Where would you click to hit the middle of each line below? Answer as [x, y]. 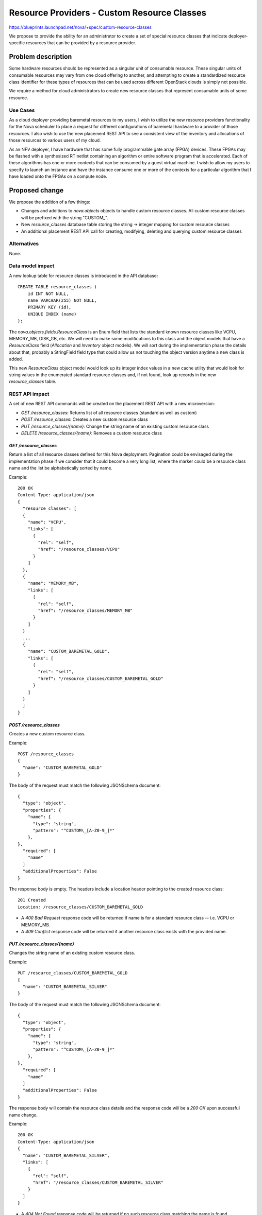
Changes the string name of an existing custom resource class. [72, 953]
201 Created [32, 900]
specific [17, 43]
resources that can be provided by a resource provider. [81, 43]
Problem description [41, 57]
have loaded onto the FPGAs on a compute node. [58, 176]
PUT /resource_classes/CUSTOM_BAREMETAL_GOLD [73, 973]
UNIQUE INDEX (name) [52, 314]
